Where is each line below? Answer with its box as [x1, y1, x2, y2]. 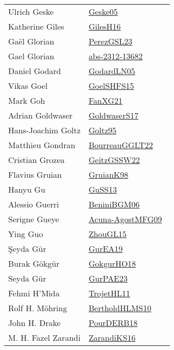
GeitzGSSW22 [88, 154, 140, 166]
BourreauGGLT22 [88, 139, 153, 151]
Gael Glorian [8, 50, 55, 62]
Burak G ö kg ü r [8, 258, 60, 269]
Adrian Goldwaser [8, 109, 73, 121]
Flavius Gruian [8, 169, 62, 180]
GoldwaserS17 [88, 109, 139, 121]
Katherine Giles [8, 20, 64, 32]
